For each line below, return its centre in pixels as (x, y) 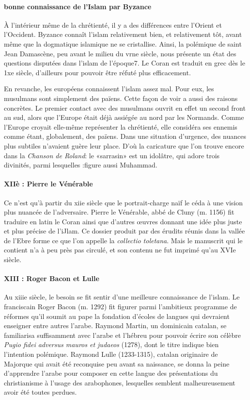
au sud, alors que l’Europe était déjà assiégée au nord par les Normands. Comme (124, 117)
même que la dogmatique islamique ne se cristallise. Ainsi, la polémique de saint (123, 43)
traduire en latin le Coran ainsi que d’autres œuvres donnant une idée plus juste (123, 221)
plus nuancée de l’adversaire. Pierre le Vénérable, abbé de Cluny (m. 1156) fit (119, 212)
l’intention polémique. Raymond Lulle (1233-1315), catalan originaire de (111, 354)
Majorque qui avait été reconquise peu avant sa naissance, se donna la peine (117, 363)
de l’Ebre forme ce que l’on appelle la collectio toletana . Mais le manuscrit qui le (123, 240)
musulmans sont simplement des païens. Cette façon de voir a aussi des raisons (121, 98)
